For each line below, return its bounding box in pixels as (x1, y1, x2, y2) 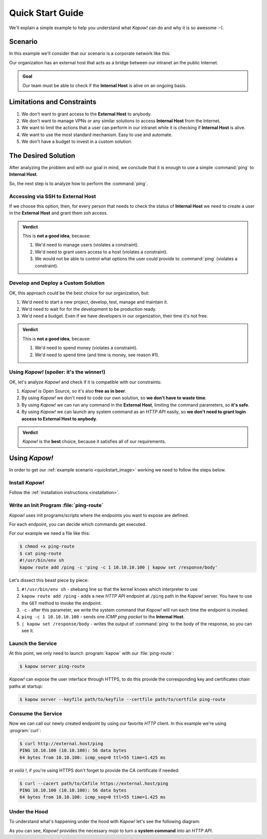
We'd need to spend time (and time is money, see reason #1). (35, 352, 160, 358)
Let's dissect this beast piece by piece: (9, 577, 89, 583)
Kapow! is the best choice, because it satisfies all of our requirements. (22, 438, 166, 445)
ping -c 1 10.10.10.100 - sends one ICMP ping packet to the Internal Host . (21, 614, 185, 620)
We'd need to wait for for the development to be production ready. (21, 306, 157, 312)
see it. (21, 628, 34, 634)
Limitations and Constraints (9, 98, 96, 106)
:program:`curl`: (9, 727, 42, 733)
